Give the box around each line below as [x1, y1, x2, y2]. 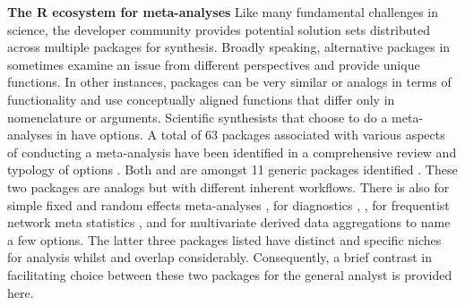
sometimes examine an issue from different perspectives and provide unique [7, 55, 420, 73]
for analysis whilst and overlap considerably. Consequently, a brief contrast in [7, 248, 432, 267]
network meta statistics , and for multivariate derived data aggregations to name [7, 213, 451, 232]
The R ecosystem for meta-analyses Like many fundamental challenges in [7, 3, 439, 21]
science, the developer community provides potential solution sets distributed [7, 20, 430, 38]
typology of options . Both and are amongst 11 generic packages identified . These [7, 160, 458, 179]
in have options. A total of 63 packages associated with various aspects [56, 125, 445, 144]
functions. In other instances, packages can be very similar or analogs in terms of [7, 72, 452, 91]
